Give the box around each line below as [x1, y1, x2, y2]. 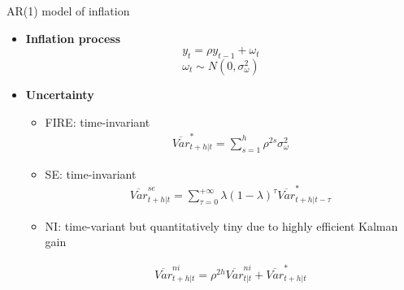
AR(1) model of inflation [7, 2, 130, 19]
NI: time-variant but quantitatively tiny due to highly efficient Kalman [45, 217, 398, 234]
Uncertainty [25, 85, 94, 102]
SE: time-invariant [45, 165, 137, 182]
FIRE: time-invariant [45, 113, 150, 130]
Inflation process [25, 29, 121, 46]
